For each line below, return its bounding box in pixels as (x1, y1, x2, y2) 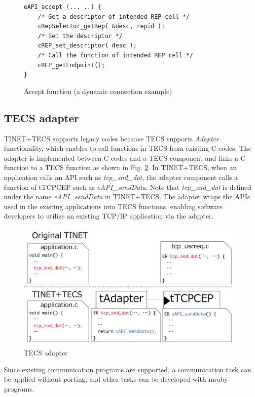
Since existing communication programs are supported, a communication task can (4, 364, 251, 374)
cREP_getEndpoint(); (37, 61, 105, 69)
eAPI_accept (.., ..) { (24, 3, 102, 10)
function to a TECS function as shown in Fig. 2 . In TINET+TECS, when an (4, 162, 237, 173)
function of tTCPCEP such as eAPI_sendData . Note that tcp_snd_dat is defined (4, 181, 252, 192)
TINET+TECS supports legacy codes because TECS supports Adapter (4, 133, 219, 143)
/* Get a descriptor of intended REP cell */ (37, 13, 190, 20)
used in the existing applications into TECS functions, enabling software (4, 201, 223, 211)
